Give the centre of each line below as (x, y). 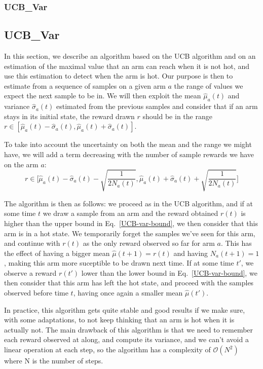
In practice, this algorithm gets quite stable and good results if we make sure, (125, 309)
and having (191, 253)
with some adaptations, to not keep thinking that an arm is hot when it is (119, 320)
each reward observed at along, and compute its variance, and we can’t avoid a (126, 339)
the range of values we (209, 85)
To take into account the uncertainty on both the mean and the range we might (128, 144)
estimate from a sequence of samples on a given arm (85, 85)
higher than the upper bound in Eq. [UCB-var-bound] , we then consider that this (131, 223)
